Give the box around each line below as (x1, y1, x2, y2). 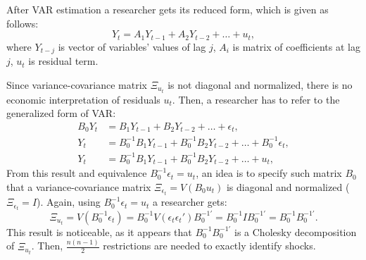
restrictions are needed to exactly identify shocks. (103, 238, 316, 253)
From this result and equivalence (6, 166, 147, 180)
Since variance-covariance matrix (6, 77, 147, 92)
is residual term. (28, 54, 99, 68)
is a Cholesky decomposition (234, 224, 357, 239)
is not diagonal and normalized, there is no (168, 77, 353, 92)
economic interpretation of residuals (6, 92, 160, 106)
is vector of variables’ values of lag (58, 39, 206, 54)
